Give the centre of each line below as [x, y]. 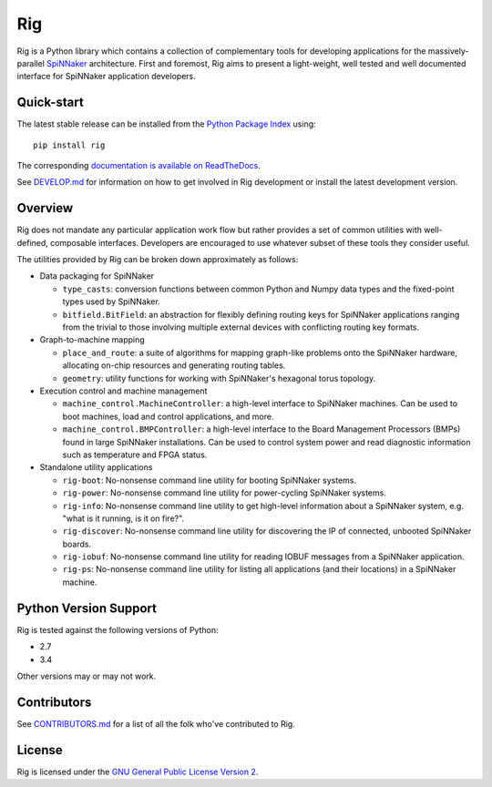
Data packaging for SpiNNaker [97, 276]
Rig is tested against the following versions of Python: [118, 629]
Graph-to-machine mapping [92, 340]
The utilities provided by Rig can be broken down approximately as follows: [158, 260]
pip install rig [69, 145]
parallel [31, 63]
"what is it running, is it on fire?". [123, 518]
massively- [448, 51]
